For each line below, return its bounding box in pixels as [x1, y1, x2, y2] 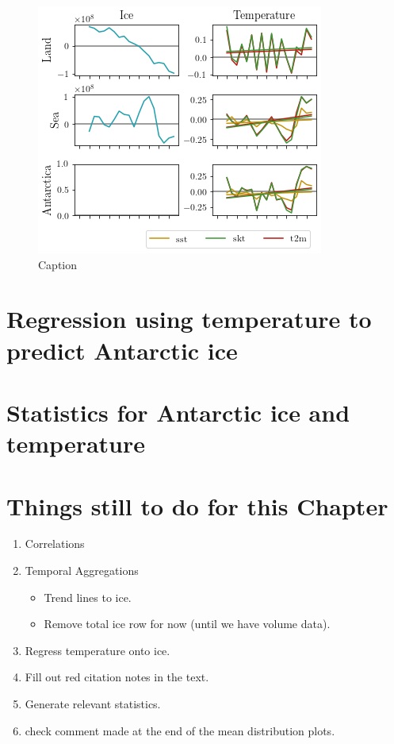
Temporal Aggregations [25, 562, 139, 579]
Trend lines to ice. [44, 588, 132, 605]
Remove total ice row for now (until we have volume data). [44, 615, 331, 632]
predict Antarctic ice [6, 333, 238, 366]
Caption [38, 256, 78, 272]
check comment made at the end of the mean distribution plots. [25, 722, 335, 738]
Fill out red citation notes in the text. [25, 669, 209, 685]
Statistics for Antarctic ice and [6, 395, 350, 428]
